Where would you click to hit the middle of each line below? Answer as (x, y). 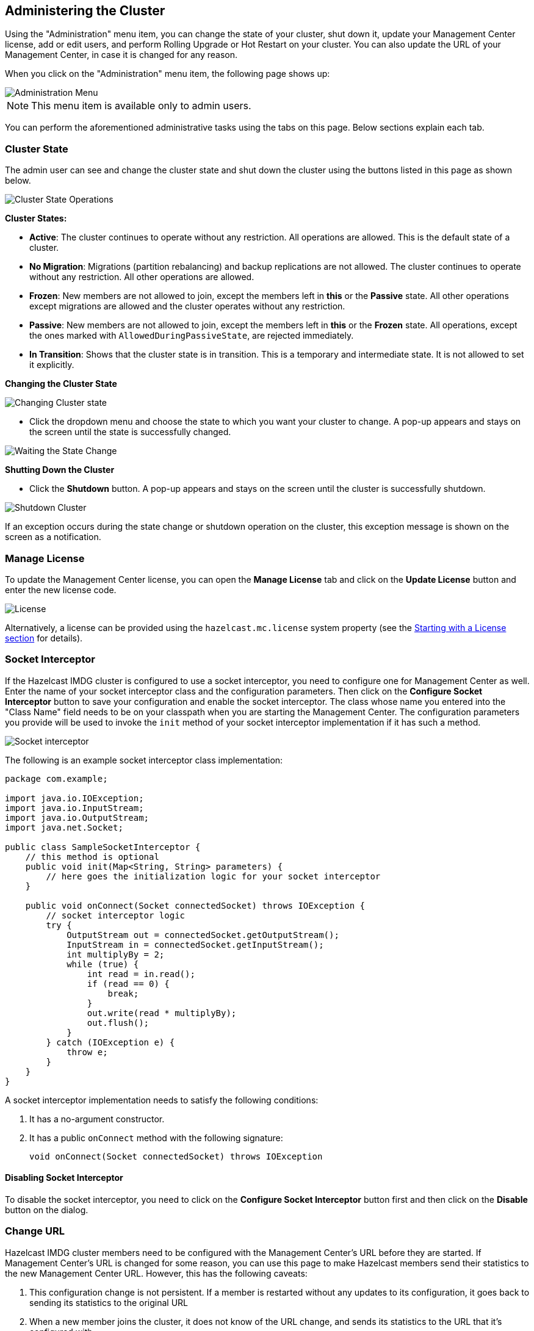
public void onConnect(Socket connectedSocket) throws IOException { (195, 905)
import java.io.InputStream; (74, 808)
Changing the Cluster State (61, 384)
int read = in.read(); (141, 974)
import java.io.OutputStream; (77, 817)
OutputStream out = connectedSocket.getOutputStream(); (203, 935)
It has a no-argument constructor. (97, 1119)
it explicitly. (52, 365)
